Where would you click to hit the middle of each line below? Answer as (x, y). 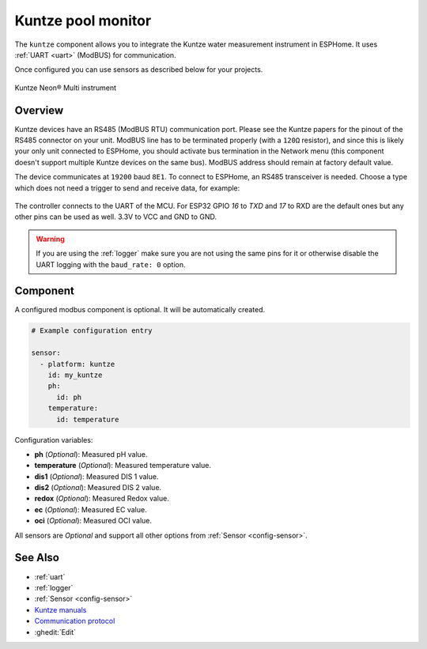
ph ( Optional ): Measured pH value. (91, 454)
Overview (39, 110)
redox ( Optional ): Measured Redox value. (102, 499)
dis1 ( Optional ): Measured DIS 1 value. (96, 476)
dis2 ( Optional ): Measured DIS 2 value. (98, 488)
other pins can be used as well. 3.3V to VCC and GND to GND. (116, 217)
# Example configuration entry (92, 331)
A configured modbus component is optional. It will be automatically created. (140, 310)
